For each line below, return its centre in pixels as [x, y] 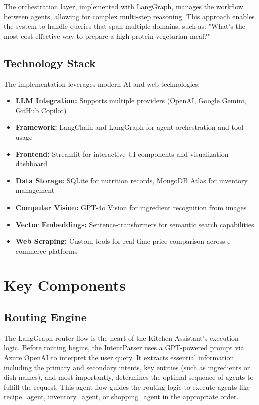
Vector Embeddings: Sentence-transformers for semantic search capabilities [135, 224]
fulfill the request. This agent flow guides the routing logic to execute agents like [127, 387]
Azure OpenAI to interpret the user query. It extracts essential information [119, 358]
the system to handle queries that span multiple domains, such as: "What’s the [125, 26]
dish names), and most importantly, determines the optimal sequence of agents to [129, 377]
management [35, 190]
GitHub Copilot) [41, 110]
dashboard [31, 164]
